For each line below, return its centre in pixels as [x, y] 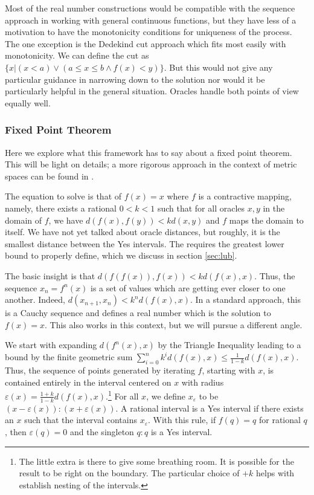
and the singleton [102, 431]
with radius [203, 382]
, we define [166, 396]
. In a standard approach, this [245, 299]
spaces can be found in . [50, 176]
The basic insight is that [50, 275]
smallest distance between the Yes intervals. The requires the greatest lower [145, 243]
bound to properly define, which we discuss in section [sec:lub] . [121, 255]
